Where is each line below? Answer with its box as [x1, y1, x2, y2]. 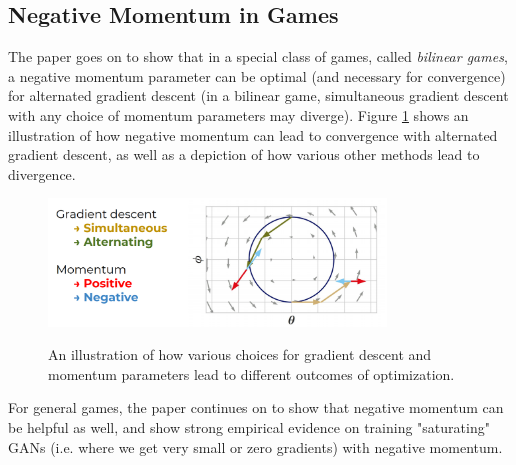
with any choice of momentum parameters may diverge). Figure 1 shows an [8, 104, 469, 125]
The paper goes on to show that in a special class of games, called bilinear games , [8, 46, 508, 67]
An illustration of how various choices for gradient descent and [48, 344, 432, 365]
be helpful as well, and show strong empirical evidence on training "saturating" [8, 416, 490, 437]
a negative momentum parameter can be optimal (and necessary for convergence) [8, 65, 506, 86]
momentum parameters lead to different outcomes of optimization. [48, 363, 455, 384]
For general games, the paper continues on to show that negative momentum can [8, 397, 504, 418]
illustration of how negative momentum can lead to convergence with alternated [8, 124, 498, 145]
